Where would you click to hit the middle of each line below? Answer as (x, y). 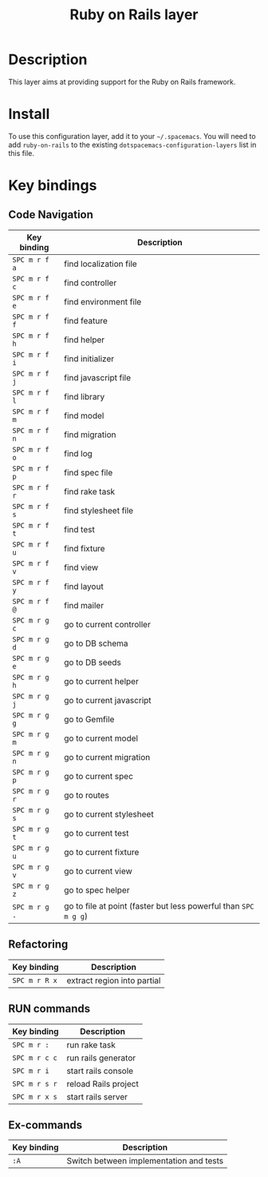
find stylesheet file (99, 511)
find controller (90, 283)
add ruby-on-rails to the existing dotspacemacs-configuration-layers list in (132, 145)
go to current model (100, 738)
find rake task (89, 491)
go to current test (96, 833)
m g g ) (75, 916)
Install (29, 114)
